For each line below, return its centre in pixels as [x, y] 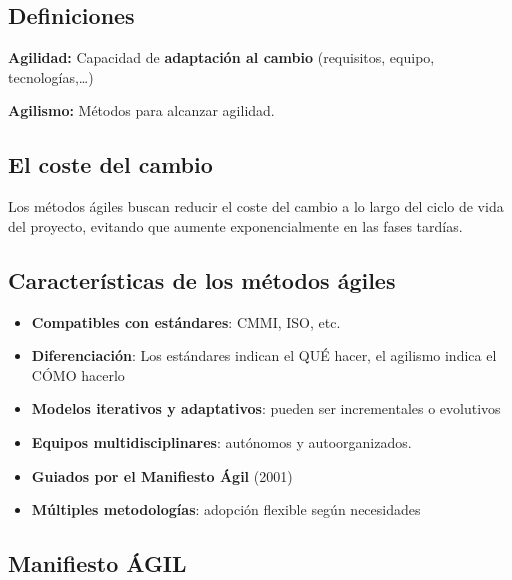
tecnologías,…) [51, 76]
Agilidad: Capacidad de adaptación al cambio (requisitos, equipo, [221, 57]
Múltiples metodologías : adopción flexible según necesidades [226, 509]
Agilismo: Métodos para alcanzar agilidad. [141, 110]
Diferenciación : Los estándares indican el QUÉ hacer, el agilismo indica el [264, 355]
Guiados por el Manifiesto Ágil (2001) [162, 475]
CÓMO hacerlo [78, 374]
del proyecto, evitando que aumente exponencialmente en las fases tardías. [235, 225]
